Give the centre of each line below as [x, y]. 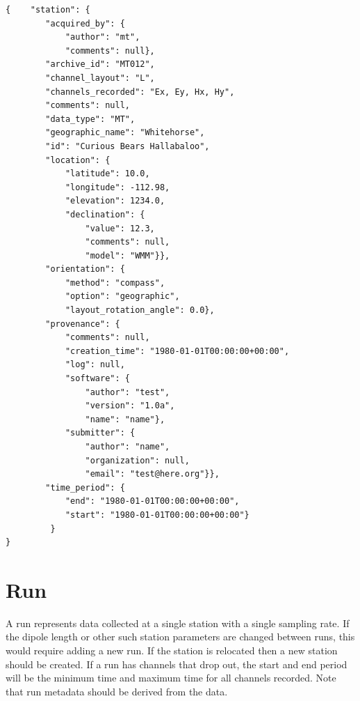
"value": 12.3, [120, 228]
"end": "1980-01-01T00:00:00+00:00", [152, 501]
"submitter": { [100, 433]
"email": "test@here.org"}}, [152, 474]
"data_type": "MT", [90, 119]
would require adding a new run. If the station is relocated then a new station [172, 650]
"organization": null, [137, 460]
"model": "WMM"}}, [128, 255]
